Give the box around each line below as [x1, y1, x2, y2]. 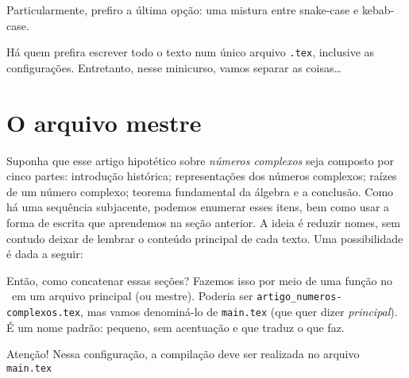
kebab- [361, 2, 395, 17]
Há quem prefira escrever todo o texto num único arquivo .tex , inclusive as [6, 44, 375, 60]
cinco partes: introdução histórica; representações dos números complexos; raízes [6, 168, 397, 184]
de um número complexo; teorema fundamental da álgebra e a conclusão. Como [6, 183, 394, 199]
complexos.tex [6, 307, 81, 318]
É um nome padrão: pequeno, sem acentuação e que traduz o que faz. [6, 318, 345, 335]
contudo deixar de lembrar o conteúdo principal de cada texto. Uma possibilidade [6, 229, 403, 246]
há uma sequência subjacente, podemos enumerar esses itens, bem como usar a [6, 199, 390, 215]
